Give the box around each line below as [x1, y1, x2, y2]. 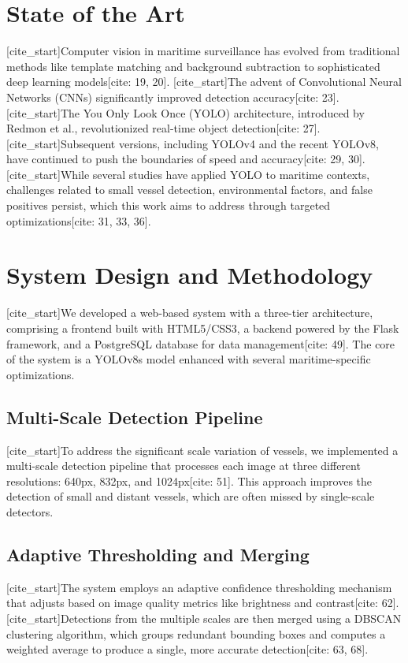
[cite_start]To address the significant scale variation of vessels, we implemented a [6, 441, 399, 458]
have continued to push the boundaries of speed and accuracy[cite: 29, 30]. [6, 151, 365, 167]
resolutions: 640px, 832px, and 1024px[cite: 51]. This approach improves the [6, 472, 373, 489]
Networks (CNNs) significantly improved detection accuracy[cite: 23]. [6, 88, 339, 105]
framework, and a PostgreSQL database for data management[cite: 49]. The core [6, 335, 395, 352]
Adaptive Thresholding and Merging [6, 542, 310, 566]
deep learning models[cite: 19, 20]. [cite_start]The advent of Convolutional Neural [6, 73, 402, 90]
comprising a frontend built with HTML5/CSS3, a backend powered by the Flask [6, 319, 399, 336]
